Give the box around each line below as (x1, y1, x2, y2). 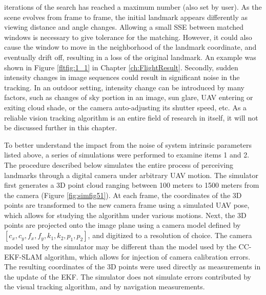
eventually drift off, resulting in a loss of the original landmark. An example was (4, 51, 256, 62)
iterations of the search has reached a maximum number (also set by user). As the (4, 2, 262, 12)
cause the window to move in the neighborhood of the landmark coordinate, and (4, 42, 257, 52)
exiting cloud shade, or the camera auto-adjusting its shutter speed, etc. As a (4, 102, 247, 112)
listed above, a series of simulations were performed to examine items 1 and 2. (4, 149, 250, 160)
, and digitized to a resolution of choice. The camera (88, 230, 252, 241)
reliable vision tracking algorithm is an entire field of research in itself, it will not (4, 112, 258, 123)
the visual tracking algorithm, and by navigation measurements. (4, 281, 205, 292)
